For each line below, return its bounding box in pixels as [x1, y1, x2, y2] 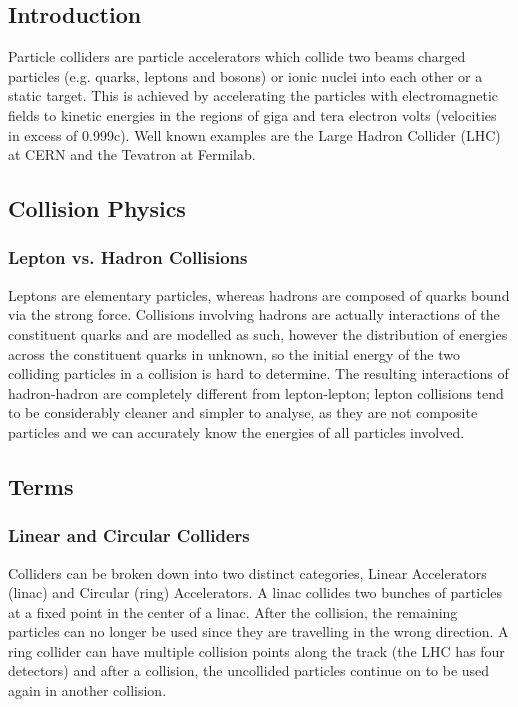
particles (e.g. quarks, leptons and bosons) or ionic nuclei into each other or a [8, 65, 483, 86]
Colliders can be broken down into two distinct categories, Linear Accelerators [8, 562, 487, 583]
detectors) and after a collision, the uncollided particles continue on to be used [8, 660, 490, 681]
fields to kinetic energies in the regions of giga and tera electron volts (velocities [8, 104, 497, 125]
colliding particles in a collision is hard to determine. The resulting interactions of [8, 363, 509, 384]
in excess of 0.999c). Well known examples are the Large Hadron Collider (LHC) [8, 124, 501, 145]
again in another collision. [8, 680, 167, 701]
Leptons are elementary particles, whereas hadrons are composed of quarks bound [8, 284, 510, 305]
